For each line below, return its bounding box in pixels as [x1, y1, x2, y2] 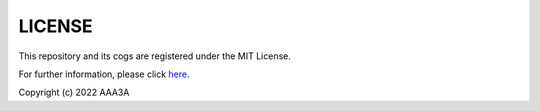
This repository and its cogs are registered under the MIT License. [18, 50, 292, 62]
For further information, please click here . [18, 68, 190, 80]
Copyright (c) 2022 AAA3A [18, 86, 130, 99]
